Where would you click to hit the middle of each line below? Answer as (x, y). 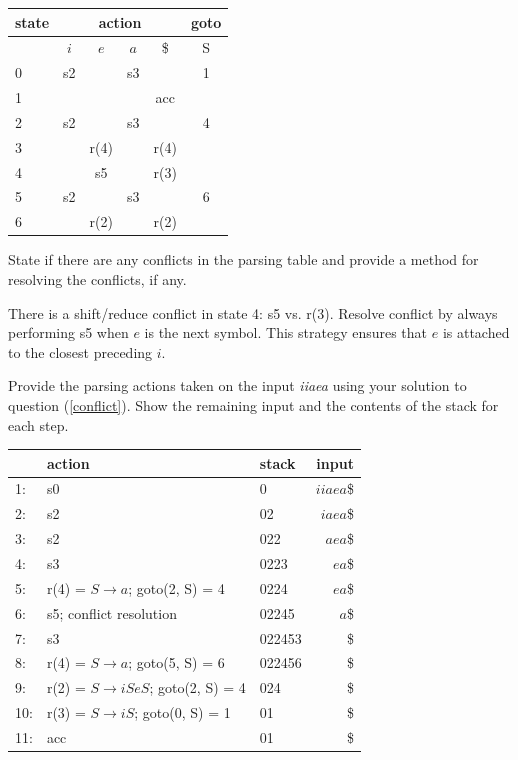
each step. (38, 424)
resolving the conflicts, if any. (97, 278)
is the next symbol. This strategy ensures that (286, 332)
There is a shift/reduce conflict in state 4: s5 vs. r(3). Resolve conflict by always (253, 312)
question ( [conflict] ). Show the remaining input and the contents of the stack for (253, 404)
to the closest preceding (80, 351)
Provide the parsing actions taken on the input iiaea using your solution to (237, 385)
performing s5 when (68, 332)
